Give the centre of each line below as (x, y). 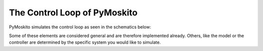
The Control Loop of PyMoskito (73, 13)
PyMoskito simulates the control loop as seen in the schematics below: (80, 27)
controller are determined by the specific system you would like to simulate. (85, 42)
